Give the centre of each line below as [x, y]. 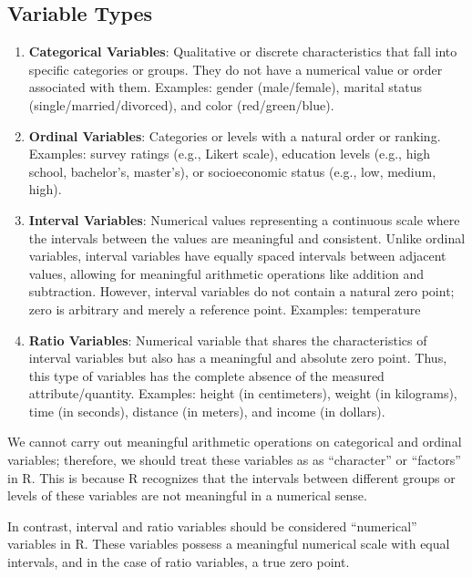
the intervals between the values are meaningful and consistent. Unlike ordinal [247, 237]
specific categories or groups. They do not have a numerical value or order [236, 69]
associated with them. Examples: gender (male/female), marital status [225, 87]
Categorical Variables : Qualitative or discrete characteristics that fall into [243, 52]
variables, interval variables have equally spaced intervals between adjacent [237, 256]
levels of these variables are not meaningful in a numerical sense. [187, 495]
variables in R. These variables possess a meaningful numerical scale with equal [229, 544]
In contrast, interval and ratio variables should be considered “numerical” [212, 525]
